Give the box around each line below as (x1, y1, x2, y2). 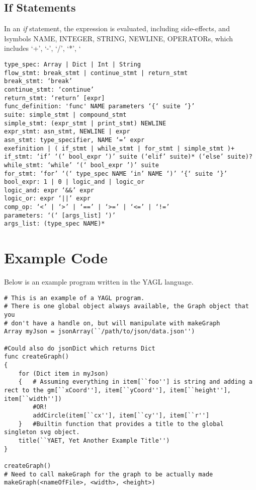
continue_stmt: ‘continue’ (4, 86, 94, 93)
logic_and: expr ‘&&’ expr (4, 186, 94, 194)
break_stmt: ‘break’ (4, 78, 73, 85)
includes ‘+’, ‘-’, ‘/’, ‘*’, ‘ (4, 43, 81, 53)
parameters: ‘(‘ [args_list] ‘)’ (4, 212, 116, 219)
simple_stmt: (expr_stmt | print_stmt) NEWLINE (4, 119, 166, 127)
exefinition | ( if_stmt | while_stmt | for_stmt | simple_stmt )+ (4, 145, 235, 152)
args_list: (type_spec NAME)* (4, 220, 105, 228)
